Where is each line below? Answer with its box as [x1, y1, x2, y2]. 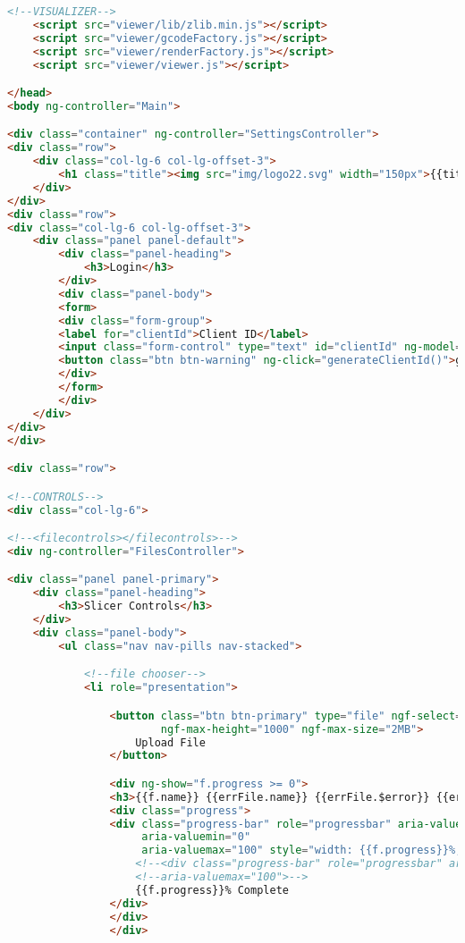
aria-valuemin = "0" [141, 830, 251, 844]
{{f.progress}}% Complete [135, 883, 289, 897]
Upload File [135, 736, 206, 749]
